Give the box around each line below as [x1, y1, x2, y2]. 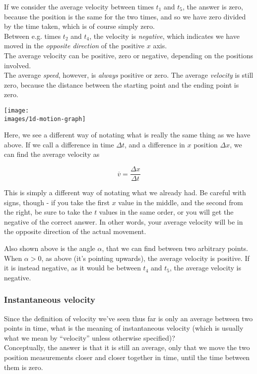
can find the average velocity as [4, 149, 100, 159]
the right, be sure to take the [4, 207, 92, 217]
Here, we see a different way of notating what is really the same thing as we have [4, 129, 251, 140]
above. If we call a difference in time [4, 139, 114, 149]
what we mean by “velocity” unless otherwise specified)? [4, 332, 175, 343]
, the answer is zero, [183, 1, 243, 11]
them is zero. [4, 362, 43, 372]
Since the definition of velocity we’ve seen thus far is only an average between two [4, 313, 253, 323]
